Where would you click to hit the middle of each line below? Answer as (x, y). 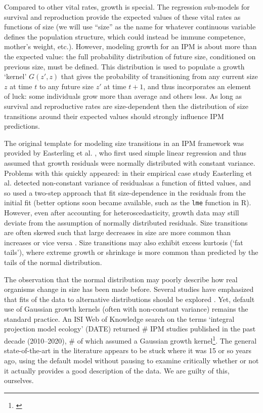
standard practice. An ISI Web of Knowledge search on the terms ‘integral (119, 318)
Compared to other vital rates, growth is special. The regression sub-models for (127, 7)
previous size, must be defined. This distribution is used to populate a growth (124, 66)
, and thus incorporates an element (197, 86)
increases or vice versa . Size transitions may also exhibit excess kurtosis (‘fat (124, 242)
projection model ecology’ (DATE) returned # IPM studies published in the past (130, 329)
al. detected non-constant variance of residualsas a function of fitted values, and (128, 183)
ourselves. (19, 380)
